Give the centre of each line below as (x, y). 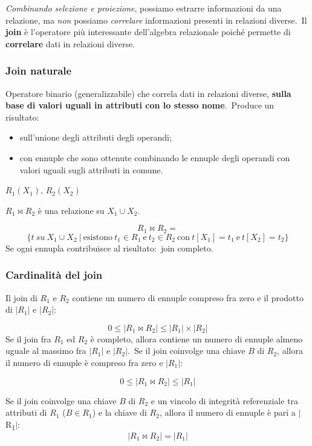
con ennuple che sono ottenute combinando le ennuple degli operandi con (155, 157)
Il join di (21, 297)
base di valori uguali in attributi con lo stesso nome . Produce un (140, 105)
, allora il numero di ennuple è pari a (227, 412)
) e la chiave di (119, 412)
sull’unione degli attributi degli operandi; (96, 137)
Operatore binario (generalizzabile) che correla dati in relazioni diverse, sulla (148, 93)
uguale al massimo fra (46, 351)
